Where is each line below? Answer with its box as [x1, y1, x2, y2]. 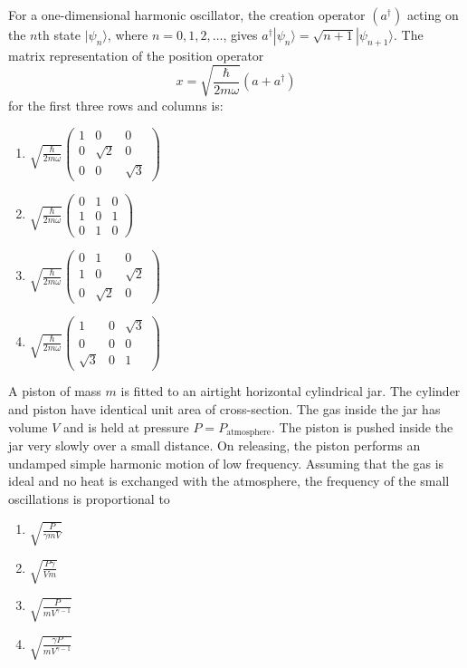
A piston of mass [8, 382, 101, 401]
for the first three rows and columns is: [8, 95, 224, 114]
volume [8, 417, 48, 436]
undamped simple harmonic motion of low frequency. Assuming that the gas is [8, 453, 444, 472]
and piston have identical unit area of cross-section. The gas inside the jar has [8, 400, 441, 419]
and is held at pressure [63, 417, 189, 436]
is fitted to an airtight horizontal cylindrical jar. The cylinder [120, 382, 461, 401]
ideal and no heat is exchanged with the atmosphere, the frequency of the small [8, 471, 450, 490]
